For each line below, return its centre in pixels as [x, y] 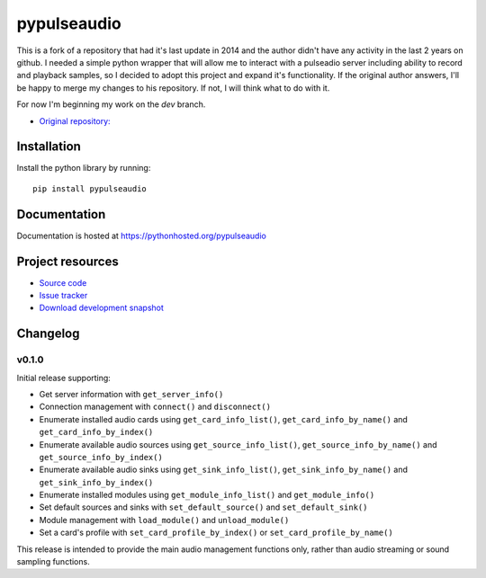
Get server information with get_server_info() [131, 394]
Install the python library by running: [84, 168]
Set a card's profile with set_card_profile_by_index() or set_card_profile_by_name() [216, 533]
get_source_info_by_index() [101, 457]
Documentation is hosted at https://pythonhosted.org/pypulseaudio [142, 236]
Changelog [48, 334]
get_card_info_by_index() [96, 432]
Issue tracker [63, 295]
